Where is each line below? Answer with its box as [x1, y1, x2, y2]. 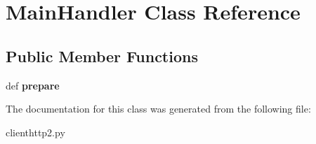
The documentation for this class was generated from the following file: [6, 101, 311, 116]
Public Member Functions [6, 45, 198, 66]
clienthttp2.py [6, 124, 65, 139]
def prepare [6, 78, 60, 92]
